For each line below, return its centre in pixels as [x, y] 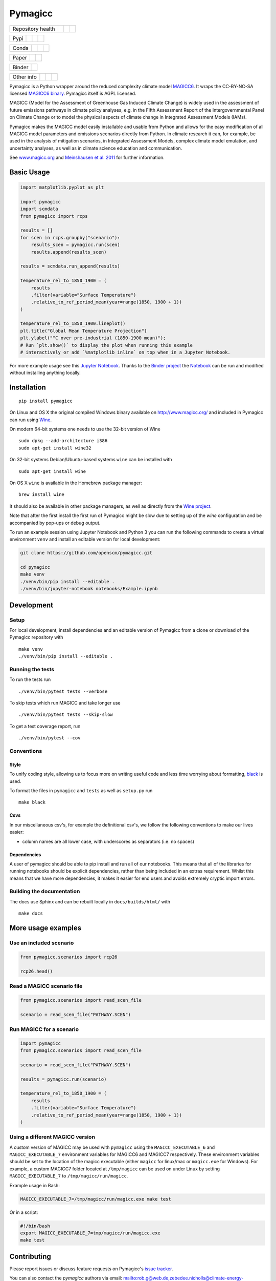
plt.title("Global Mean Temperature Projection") [84, 331]
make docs [31, 914]
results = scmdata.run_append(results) [70, 266]
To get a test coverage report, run [45, 726]
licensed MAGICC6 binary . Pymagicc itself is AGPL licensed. [73, 93]
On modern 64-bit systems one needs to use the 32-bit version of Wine [85, 429]
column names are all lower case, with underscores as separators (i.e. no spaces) [108, 841]
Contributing [30, 1256]
